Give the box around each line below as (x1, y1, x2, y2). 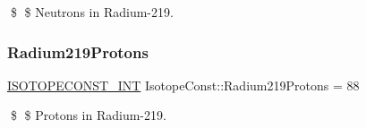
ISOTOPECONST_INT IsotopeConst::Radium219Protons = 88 (7, 75, 360, 94)
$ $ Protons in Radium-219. (10, 106, 166, 124)
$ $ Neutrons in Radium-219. (10, 3, 174, 21)
